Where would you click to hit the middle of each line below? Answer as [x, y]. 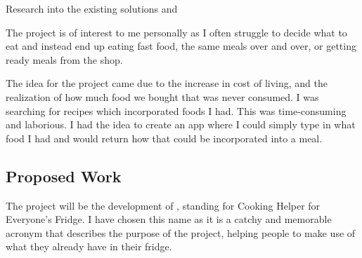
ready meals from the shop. [64, 59]
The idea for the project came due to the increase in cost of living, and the [167, 83]
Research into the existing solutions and [92, 8]
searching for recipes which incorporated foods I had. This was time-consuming [176, 110]
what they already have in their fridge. [89, 246]
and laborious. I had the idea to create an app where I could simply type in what [181, 124]
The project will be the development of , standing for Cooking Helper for [163, 205]
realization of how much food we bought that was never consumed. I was [162, 96]
